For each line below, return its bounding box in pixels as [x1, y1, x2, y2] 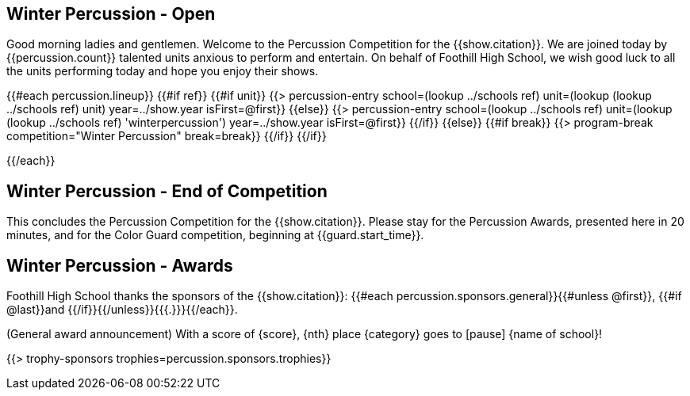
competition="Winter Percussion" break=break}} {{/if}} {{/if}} [6, 129, 327, 143]
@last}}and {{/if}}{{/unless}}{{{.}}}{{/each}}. [6, 303, 238, 317]
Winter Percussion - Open [6, 4, 216, 24]
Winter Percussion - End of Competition [6, 181, 328, 201]
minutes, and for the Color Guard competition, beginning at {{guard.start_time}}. [6, 228, 424, 242]
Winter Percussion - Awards [6, 255, 233, 276]
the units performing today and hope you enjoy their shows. [6, 64, 319, 78]
